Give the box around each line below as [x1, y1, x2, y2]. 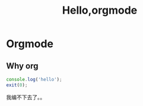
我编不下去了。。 [6, 93, 46, 101]
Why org [6, 61, 39, 71]
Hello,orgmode [62, 4, 138, 17]
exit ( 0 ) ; [6, 82, 28, 88]
